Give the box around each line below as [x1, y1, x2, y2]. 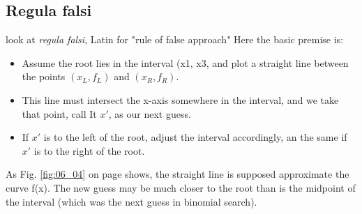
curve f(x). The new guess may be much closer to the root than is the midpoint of [6, 180, 356, 194]
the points [22, 69, 66, 84]
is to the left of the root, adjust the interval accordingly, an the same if [43, 130, 347, 144]
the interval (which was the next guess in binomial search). [6, 194, 257, 208]
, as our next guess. [108, 106, 191, 121]
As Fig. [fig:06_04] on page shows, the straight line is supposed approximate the [6, 167, 349, 181]
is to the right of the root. [33, 143, 145, 158]
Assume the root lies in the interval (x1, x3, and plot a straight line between [22, 55, 349, 70]
